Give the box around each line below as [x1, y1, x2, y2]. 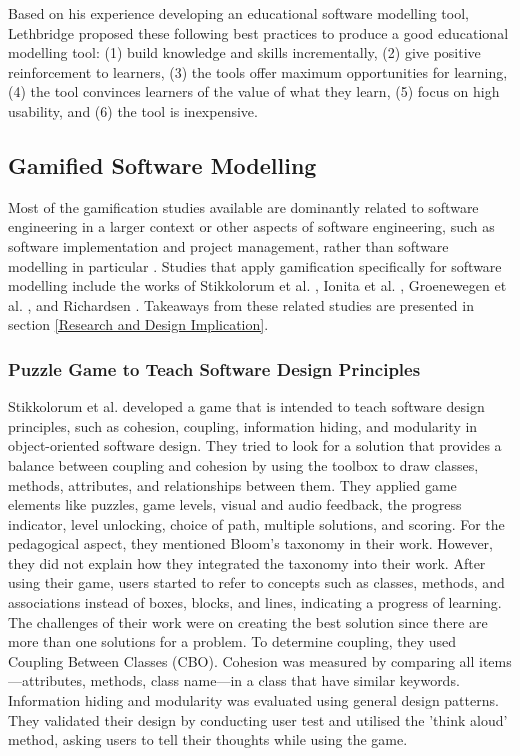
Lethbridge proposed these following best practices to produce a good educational [8, 22, 509, 43]
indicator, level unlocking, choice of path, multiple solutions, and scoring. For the [8, 513, 505, 534]
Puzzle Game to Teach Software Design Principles [8, 356, 421, 381]
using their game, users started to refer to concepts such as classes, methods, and [8, 572, 505, 593]
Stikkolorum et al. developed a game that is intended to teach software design [8, 396, 485, 417]
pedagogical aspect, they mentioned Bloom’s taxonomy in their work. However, [8, 533, 493, 554]
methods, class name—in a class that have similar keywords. [90, 670, 460, 691]
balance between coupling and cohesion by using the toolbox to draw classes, [8, 454, 479, 475]
